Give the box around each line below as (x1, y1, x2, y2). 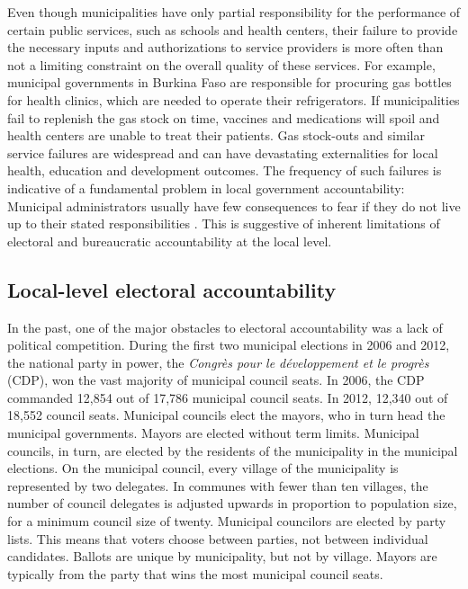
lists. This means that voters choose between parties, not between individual (7, 529, 428, 548)
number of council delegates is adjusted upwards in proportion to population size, (7, 494, 457, 513)
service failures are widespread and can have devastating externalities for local (7, 143, 438, 162)
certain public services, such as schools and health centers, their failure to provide (7, 20, 458, 39)
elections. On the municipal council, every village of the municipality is (7, 459, 399, 477)
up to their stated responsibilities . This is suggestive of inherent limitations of (7, 214, 440, 233)
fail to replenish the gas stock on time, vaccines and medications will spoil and (7, 108, 440, 127)
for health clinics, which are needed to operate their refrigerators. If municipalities (7, 90, 460, 109)
